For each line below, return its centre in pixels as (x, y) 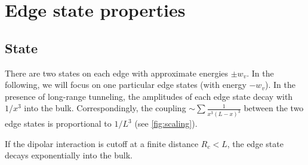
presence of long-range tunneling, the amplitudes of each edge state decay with (149, 96)
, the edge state (255, 143)
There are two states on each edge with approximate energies (117, 73)
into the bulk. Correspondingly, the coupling (105, 108)
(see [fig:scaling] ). (166, 123)
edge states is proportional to (58, 123)
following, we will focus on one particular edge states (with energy (126, 85)
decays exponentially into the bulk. (69, 155)
